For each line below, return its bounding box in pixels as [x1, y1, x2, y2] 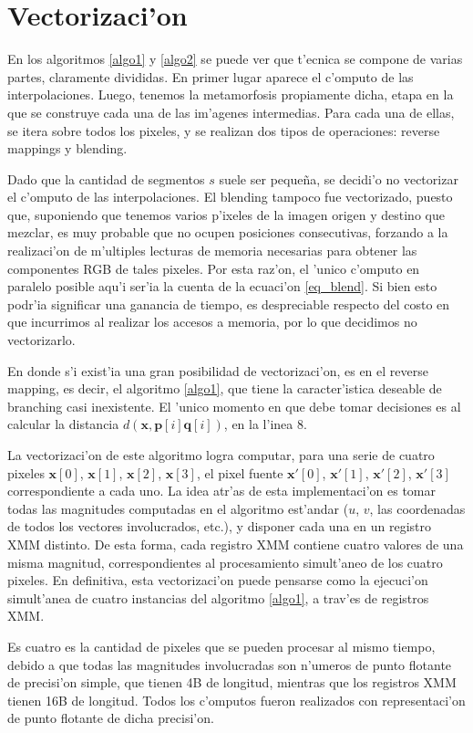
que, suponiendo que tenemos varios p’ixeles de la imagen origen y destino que [7, 204, 445, 224]
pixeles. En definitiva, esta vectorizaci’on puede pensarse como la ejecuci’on [7, 571, 428, 590]
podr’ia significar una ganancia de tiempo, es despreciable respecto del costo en [7, 294, 450, 313]
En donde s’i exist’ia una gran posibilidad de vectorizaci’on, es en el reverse [7, 361, 428, 380]
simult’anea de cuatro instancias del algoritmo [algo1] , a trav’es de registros [7, 588, 429, 607]
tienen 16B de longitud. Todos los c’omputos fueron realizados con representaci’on [7, 690, 466, 709]
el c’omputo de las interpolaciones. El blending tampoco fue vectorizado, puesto [7, 187, 453, 206]
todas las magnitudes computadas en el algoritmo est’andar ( [7, 498, 349, 518]
